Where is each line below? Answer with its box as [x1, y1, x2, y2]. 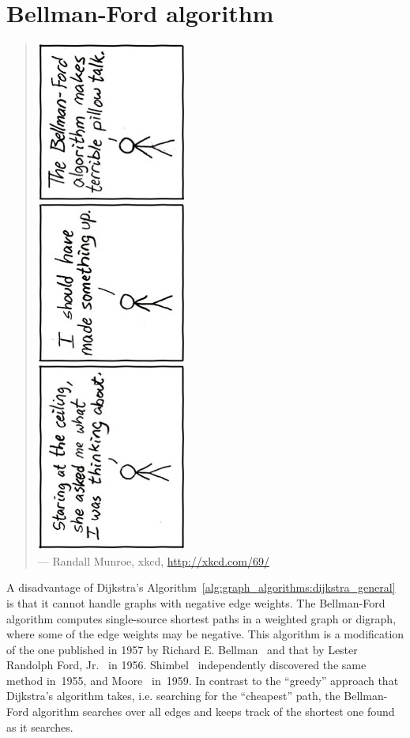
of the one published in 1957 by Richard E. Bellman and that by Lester [6, 641, 358, 657]
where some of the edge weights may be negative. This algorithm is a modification [6, 626, 404, 642]
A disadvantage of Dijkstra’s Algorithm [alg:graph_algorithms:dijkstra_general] [6, 579, 396, 596]
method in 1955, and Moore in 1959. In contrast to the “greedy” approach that [6, 672, 399, 688]
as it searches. [6, 718, 73, 735]
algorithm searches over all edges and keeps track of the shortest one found [32, 703, 395, 720]
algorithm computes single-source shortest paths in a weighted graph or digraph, [6, 610, 397, 626]
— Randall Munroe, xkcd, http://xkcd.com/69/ [37, 552, 269, 569]
